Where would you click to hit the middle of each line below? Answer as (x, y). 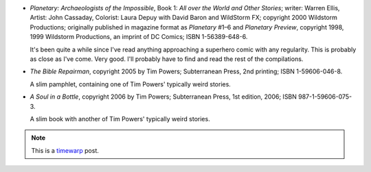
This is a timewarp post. (65, 150)
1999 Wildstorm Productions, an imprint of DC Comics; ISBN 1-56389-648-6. (139, 37)
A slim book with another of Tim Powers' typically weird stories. (120, 119)
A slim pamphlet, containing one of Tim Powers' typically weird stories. (131, 84)
